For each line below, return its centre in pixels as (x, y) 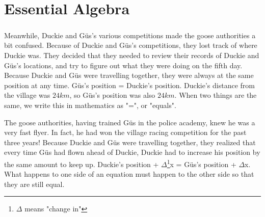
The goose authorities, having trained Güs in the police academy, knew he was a (130, 122)
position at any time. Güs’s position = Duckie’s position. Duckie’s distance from (129, 85)
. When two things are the (216, 95)
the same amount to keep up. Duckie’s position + (82, 164)
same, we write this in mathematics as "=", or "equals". (90, 105)
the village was (27, 95)
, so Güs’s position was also (112, 95)
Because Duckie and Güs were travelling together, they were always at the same (129, 75)
